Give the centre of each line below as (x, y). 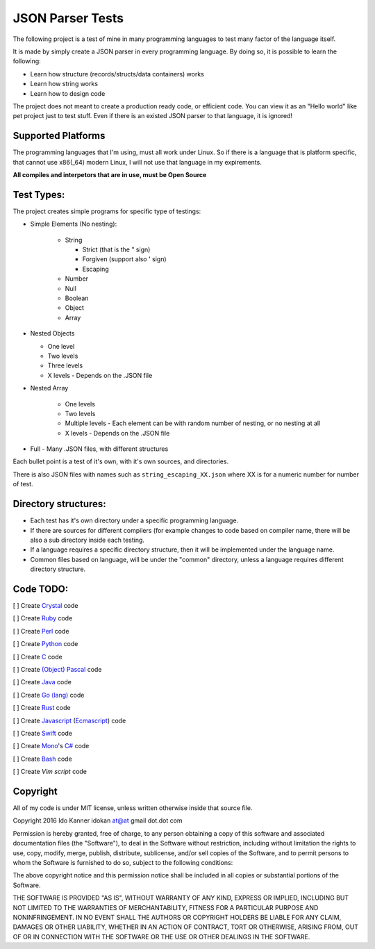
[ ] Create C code (37, 657)
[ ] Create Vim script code (50, 772)
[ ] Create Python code (45, 644)
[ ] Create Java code (42, 682)
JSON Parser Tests (68, 18)
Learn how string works (64, 84)
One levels (80, 404)
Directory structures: (60, 504)
